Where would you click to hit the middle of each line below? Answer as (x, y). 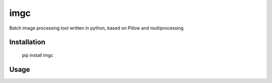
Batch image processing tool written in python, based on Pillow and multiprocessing (96, 28)
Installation (27, 42)
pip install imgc (38, 55)
